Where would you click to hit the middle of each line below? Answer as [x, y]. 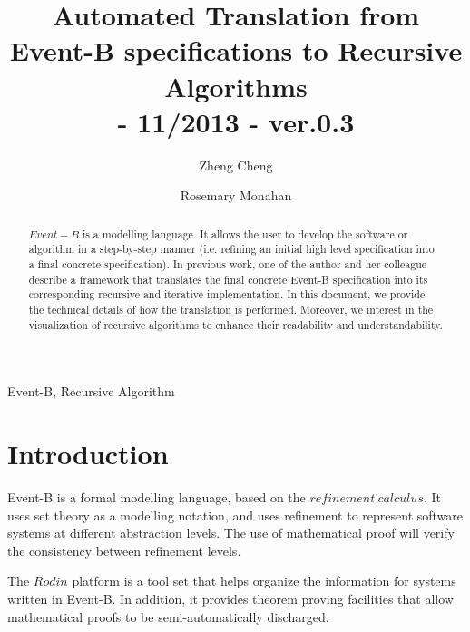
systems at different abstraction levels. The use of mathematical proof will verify [231, 533]
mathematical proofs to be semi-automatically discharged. [168, 616]
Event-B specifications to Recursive [236, 50]
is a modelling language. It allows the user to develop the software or [245, 233]
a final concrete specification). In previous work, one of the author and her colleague [228, 263]
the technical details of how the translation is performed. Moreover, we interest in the [231, 309]
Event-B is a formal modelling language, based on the [157, 496]
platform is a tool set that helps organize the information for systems [264, 581]
